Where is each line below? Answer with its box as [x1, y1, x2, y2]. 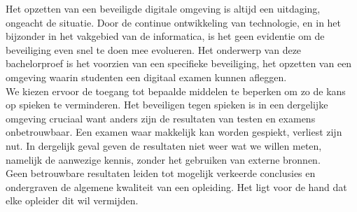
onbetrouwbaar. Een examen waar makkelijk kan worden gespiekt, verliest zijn [6, 125, 342, 139]
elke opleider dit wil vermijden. [6, 193, 139, 208]
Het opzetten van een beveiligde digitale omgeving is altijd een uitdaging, [6, 1, 321, 15]
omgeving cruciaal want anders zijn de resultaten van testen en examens [6, 111, 316, 125]
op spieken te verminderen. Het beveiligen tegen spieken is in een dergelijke [6, 97, 328, 112]
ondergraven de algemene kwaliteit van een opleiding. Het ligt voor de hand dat [6, 179, 347, 194]
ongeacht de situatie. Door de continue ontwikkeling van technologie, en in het [6, 15, 342, 29]
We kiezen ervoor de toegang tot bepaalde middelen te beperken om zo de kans [6, 83, 346, 98]
